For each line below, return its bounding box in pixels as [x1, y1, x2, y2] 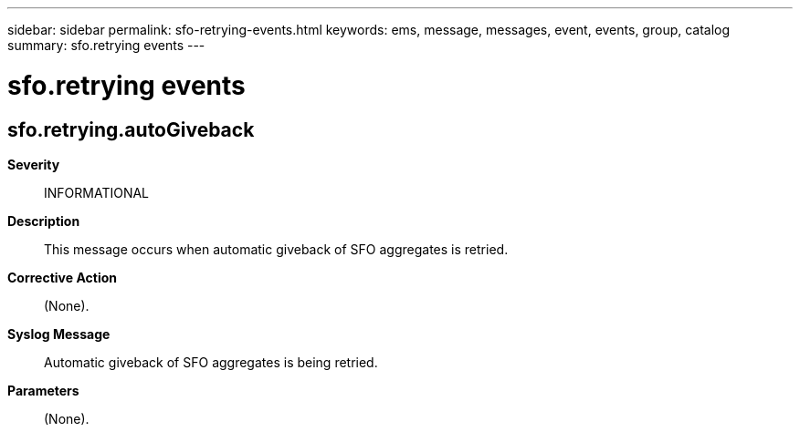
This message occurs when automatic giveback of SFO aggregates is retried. [44, 241, 509, 257]
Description [7, 212, 80, 229]
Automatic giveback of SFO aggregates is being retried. [44, 354, 378, 370]
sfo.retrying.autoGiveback [7, 118, 255, 141]
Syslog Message [7, 325, 111, 342]
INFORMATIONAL [44, 184, 150, 201]
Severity [7, 156, 60, 172]
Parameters [7, 382, 79, 398]
